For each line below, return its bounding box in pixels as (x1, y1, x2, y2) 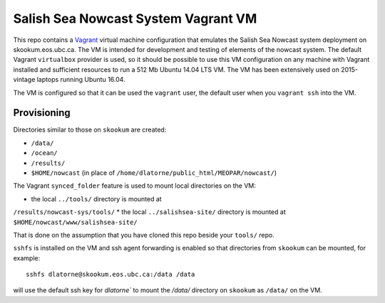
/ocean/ (31, 149, 58, 157)
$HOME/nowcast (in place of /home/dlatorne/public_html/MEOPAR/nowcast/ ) (31, 168, 277, 177)
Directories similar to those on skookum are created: (13, 125, 167, 134)
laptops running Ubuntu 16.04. (36, 75, 125, 84)
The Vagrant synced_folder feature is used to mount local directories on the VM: (13, 181, 257, 190)
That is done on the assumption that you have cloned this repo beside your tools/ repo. (13, 230, 274, 239)
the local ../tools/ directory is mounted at (31, 194, 162, 203)
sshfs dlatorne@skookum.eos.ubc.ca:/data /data (26, 270, 195, 279)
